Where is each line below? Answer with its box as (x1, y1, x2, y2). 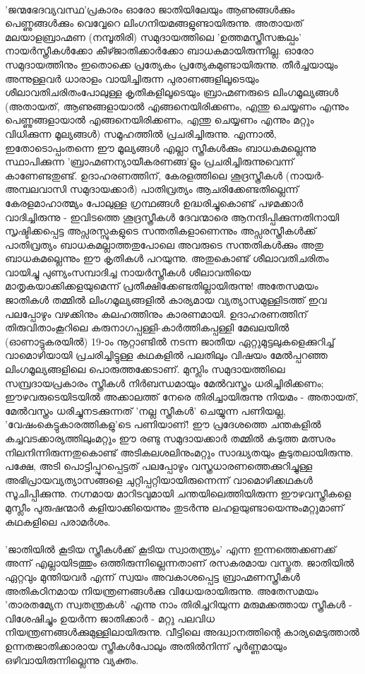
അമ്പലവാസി (5, 182, 67, 196)
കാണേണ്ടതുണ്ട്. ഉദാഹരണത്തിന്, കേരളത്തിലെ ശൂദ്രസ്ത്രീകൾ (5, 167, 283, 182)
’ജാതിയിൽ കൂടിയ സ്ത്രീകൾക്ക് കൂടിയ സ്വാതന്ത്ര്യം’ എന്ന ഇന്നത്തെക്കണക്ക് (5, 541, 336, 556)
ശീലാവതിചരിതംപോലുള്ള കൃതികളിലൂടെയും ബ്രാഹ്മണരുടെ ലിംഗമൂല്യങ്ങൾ (5, 85, 339, 100)
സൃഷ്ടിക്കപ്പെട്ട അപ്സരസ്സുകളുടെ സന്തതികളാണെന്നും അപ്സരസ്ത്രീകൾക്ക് (5, 223, 316, 238)
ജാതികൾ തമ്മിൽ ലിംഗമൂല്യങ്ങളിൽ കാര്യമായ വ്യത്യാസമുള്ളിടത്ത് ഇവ (5, 292, 327, 307)
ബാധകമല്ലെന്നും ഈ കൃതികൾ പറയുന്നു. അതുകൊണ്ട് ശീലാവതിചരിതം (5, 251, 329, 266)
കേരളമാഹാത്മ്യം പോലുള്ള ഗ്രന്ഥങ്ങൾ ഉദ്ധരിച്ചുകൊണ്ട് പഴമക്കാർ (5, 195, 304, 210)
